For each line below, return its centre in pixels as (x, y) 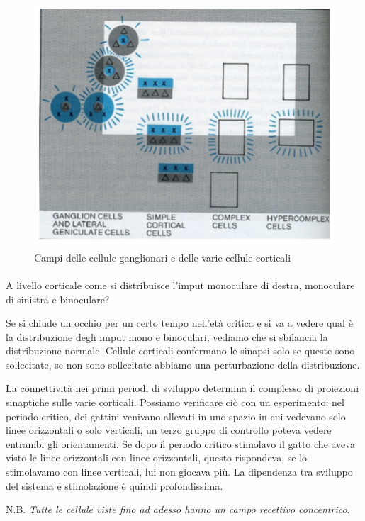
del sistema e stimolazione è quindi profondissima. (114, 485)
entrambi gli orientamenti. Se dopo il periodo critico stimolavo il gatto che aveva (180, 443)
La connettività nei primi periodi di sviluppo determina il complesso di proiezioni (182, 388)
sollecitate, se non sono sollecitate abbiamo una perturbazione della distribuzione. (183, 364)
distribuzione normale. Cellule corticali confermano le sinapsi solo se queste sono (180, 351)
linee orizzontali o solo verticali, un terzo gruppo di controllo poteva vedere (169, 430)
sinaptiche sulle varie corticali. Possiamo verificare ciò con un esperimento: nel (175, 402)
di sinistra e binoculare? (58, 299)
